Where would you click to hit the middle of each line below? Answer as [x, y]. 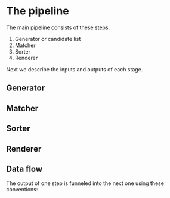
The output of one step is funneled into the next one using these [85, 183]
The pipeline [38, 11]
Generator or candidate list [48, 39]
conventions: [22, 190]
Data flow [24, 169]
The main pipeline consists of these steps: [58, 27]
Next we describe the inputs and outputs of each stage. [75, 69]
